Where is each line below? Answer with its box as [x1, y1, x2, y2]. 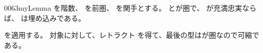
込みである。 [42, 12, 86, 23]
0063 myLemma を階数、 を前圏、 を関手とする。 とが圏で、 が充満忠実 [4, 3, 242, 13]
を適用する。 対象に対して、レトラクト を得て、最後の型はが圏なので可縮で [4, 30, 259, 40]
